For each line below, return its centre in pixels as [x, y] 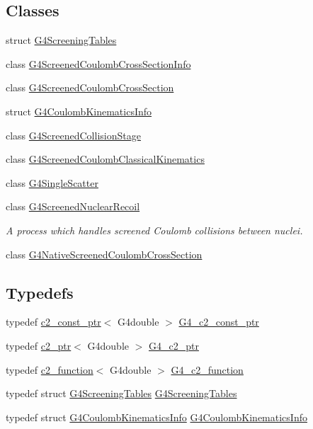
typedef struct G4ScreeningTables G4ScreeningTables [121, 393]
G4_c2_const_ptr [219, 322]
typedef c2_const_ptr [53, 322]
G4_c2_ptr [174, 345]
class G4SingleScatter [52, 182]
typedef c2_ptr [39, 345]
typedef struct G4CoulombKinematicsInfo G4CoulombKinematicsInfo [156, 417]
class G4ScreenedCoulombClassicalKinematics [105, 159]
